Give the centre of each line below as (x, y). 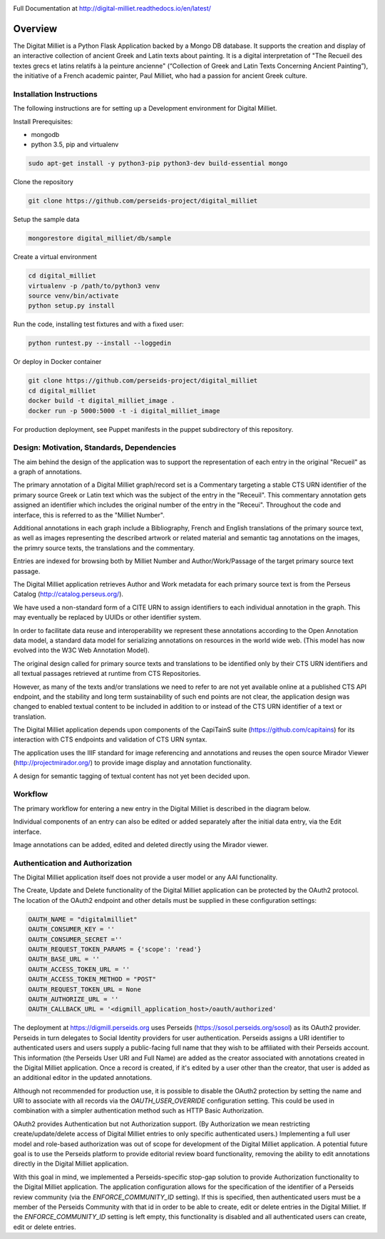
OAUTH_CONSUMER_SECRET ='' (75, 939)
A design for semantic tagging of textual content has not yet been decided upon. (132, 776)
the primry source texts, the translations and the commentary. (104, 548)
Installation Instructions (55, 94)
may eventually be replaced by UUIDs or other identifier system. (107, 617)
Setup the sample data (46, 219)
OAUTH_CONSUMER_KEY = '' (72, 929)
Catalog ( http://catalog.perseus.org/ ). (68, 594)
